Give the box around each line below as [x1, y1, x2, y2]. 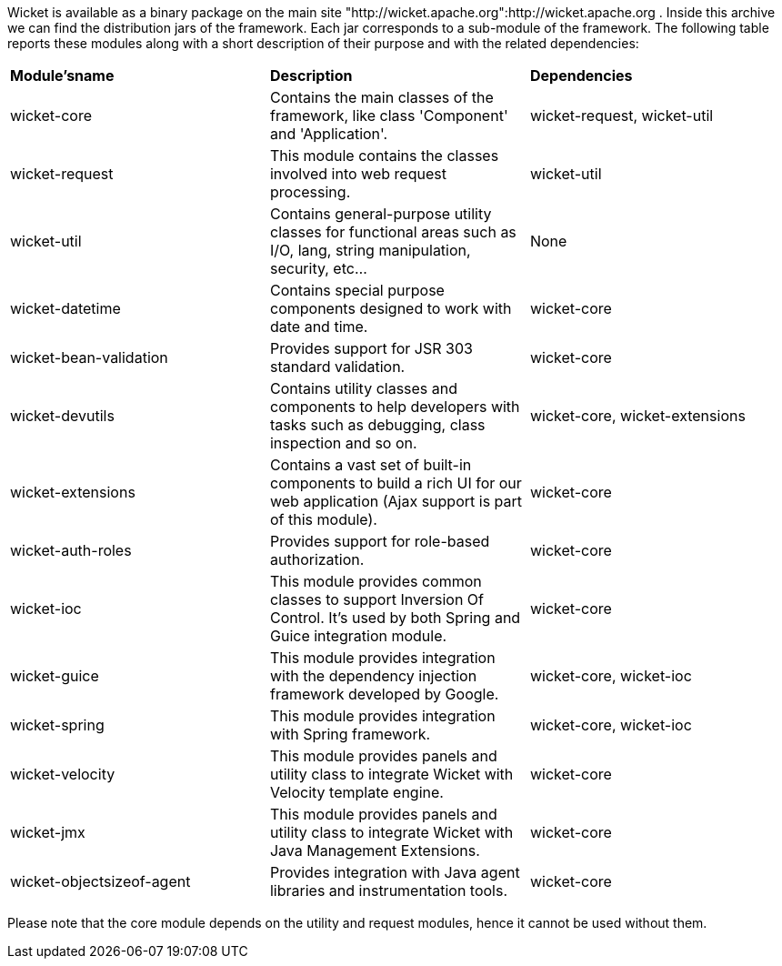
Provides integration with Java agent [269, 863, 520, 881]
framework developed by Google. [269, 685, 499, 703]
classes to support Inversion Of [269, 590, 484, 609]
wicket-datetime [10, 299, 121, 317]
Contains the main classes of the [269, 88, 494, 106]
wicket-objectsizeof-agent [10, 872, 191, 891]
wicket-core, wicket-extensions [529, 407, 746, 425]
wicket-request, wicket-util [529, 106, 714, 125]
